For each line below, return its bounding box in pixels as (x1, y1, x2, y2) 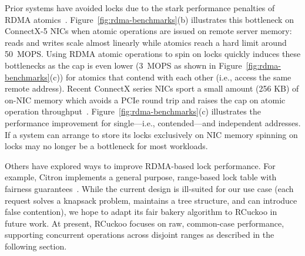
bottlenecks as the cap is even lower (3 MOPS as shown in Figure (5, 59, 242, 71)
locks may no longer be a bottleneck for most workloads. (5, 140, 208, 152)
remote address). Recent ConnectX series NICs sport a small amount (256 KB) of (5, 82, 299, 95)
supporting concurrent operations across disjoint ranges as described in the (5, 228, 274, 241)
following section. (5, 240, 67, 252)
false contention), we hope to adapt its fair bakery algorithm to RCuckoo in (5, 206, 277, 218)
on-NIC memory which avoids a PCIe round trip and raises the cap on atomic (5, 93, 286, 106)
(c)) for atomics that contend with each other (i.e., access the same (49, 70, 291, 83)
